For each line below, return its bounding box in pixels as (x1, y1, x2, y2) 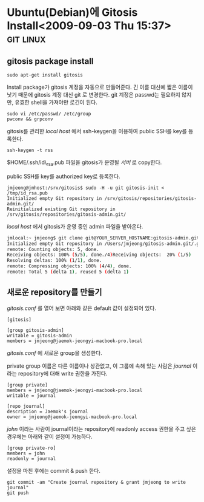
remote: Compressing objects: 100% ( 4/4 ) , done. (7, 263, 132, 269)
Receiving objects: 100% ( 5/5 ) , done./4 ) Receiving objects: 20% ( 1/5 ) (7, 252, 191, 258)
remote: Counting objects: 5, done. (7, 246, 99, 252)
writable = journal (7, 393, 56, 399)
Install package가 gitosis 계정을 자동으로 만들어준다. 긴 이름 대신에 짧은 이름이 (7, 83, 193, 91)
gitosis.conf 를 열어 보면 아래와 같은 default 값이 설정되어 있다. (7, 304, 157, 312)
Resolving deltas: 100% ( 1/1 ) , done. (7, 258, 102, 264)
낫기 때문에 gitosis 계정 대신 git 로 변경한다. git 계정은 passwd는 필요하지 (7, 91, 180, 98)
